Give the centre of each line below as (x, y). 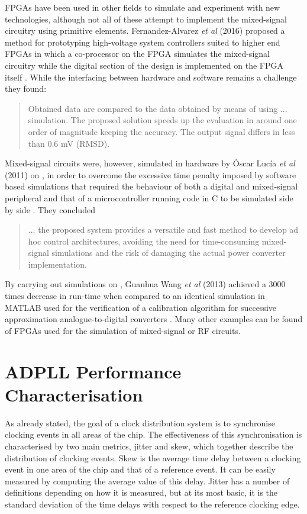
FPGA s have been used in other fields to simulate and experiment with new (143, 7)
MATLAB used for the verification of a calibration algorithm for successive (141, 307)
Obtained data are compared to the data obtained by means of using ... (158, 108)
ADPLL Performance (93, 371)
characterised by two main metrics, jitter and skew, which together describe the (149, 446)
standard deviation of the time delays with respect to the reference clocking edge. (152, 504)
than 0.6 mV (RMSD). (69, 143)
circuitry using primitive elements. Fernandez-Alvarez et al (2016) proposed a (145, 30)
